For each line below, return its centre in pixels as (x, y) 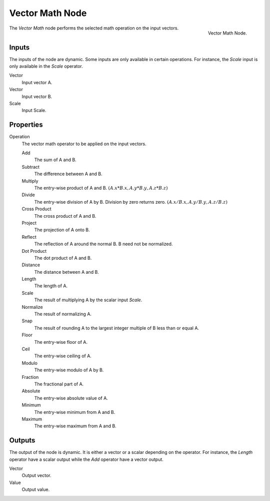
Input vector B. (37, 96)
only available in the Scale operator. (46, 66)
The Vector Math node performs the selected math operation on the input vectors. (94, 28)
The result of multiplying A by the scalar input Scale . (88, 300)
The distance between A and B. (67, 272)
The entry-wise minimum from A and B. (75, 412)
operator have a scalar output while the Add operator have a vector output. (86, 459)
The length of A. (51, 286)
